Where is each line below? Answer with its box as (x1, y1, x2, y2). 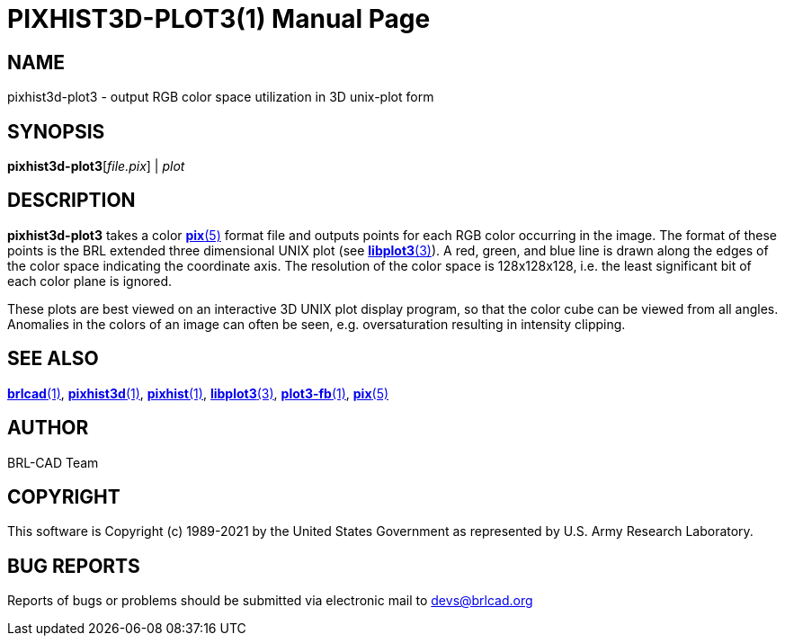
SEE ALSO (7, 347, 99, 371)
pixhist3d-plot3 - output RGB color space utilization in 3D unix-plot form (7, 89, 434, 105)
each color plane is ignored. (7, 272, 173, 289)
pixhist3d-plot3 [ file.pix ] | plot (7, 158, 185, 174)
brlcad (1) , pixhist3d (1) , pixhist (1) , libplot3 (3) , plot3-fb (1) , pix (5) (7, 385, 389, 401)
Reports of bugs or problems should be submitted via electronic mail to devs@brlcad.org (7, 593, 533, 609)
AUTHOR (7, 416, 89, 440)
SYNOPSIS (7, 120, 105, 143)
